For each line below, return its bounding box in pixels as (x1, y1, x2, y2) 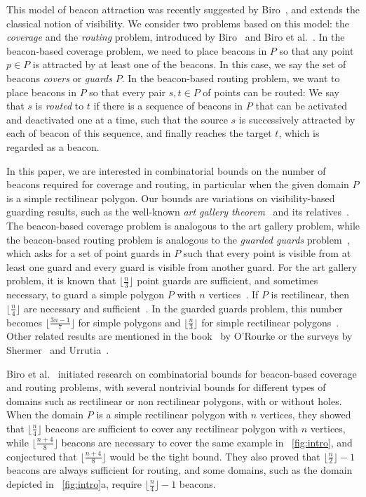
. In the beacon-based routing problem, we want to (121, 70, 340, 85)
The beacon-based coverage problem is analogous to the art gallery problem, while (6, 218, 360, 232)
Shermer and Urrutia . (6, 342, 109, 357)
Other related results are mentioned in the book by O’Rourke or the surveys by (6, 329, 353, 343)
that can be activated (255, 98, 348, 113)
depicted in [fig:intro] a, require (6, 477, 142, 491)
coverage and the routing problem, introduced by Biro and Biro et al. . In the (6, 29, 345, 44)
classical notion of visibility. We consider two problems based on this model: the (6, 15, 350, 30)
